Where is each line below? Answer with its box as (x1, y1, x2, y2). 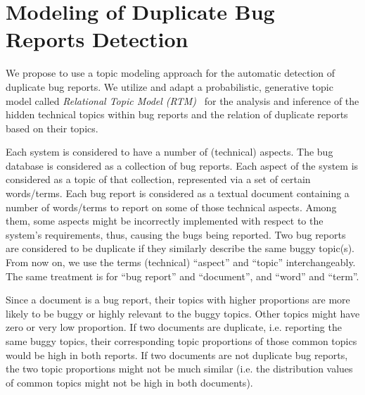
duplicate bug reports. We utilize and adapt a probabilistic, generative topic (6, 79, 333, 94)
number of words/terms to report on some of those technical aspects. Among (6, 199, 337, 214)
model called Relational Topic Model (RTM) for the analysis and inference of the (6, 93, 359, 108)
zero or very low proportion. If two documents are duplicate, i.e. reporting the (6, 320, 342, 334)
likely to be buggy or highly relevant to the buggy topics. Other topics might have (6, 306, 360, 320)
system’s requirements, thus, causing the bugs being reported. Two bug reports (6, 227, 346, 242)
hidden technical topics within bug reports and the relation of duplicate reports (6, 107, 348, 122)
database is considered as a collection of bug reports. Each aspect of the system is (6, 158, 359, 173)
